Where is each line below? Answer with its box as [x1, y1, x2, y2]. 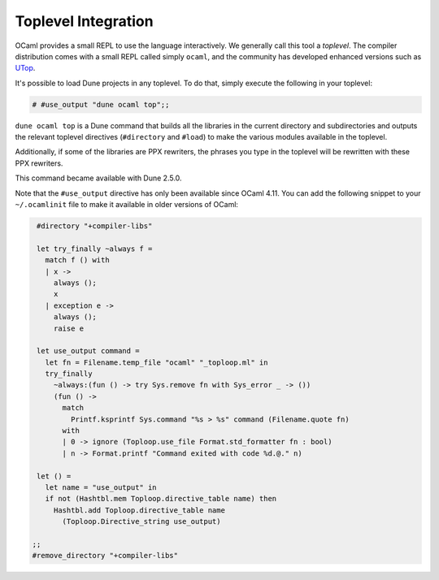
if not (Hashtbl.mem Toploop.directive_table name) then [45, 494, 277, 504]
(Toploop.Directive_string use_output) [62, 517, 221, 526]
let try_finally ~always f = [37, 244, 153, 253]
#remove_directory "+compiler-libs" [32, 551, 179, 561]
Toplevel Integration [15, 12, 154, 30]
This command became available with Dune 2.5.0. [15, 173, 182, 183]
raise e [53, 323, 85, 333]
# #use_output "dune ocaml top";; [32, 100, 170, 109]
